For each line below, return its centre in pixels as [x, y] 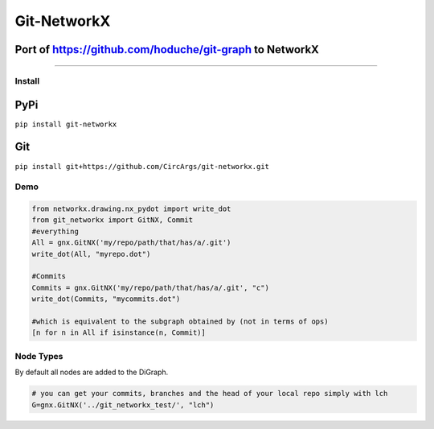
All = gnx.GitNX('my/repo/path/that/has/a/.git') [131, 243]
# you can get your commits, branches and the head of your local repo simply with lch [210, 394]
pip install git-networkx [66, 124]
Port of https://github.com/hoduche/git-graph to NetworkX [167, 49]
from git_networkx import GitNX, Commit [112, 220]
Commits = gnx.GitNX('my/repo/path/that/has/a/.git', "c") [150, 287]
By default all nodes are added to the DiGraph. [92, 372]
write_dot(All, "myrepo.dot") [91, 254]
